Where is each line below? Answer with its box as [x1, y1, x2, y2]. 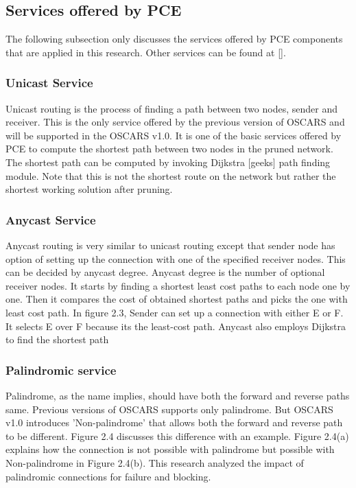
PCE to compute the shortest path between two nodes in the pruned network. [5, 141, 333, 156]
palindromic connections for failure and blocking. [5, 469, 211, 483]
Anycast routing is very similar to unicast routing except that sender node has [5, 237, 335, 252]
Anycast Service [5, 211, 96, 228]
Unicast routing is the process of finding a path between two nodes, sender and [5, 101, 337, 115]
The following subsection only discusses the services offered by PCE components [5, 32, 343, 46]
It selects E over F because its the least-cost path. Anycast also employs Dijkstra [5, 318, 346, 333]
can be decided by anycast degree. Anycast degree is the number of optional [5, 265, 325, 279]
